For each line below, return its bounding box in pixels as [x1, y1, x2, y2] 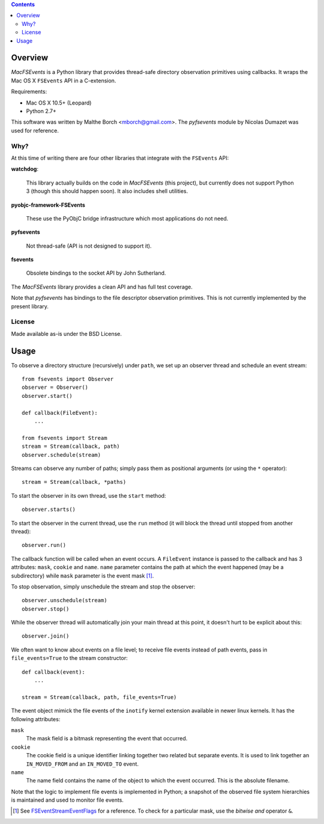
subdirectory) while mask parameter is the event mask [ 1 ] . [11, 572, 154, 579]
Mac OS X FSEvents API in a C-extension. [11, 77, 116, 84]
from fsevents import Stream [22, 435, 107, 441]
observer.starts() [22, 506, 76, 513]
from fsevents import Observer [22, 376, 114, 383]
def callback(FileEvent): [22, 409, 98, 416]
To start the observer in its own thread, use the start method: [11, 492, 166, 499]
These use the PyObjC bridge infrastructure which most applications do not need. [26, 215, 229, 222]
